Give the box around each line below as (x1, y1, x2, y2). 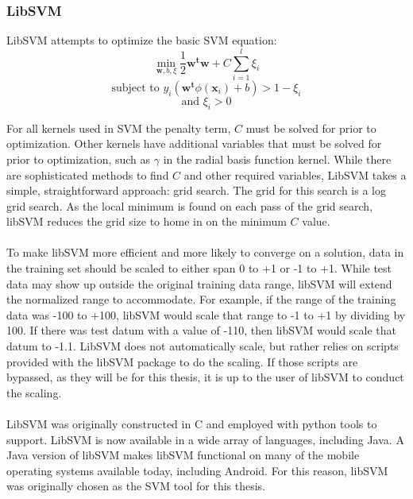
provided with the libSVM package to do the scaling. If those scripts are (6, 353, 358, 369)
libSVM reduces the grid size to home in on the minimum (6, 213, 287, 230)
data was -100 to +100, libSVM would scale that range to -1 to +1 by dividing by (6, 306, 406, 323)
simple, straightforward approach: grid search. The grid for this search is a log (6, 182, 386, 199)
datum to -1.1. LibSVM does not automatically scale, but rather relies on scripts (6, 338, 399, 354)
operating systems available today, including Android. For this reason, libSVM (6, 462, 388, 478)
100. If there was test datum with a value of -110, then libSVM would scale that (6, 322, 397, 338)
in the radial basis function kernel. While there (163, 150, 392, 167)
